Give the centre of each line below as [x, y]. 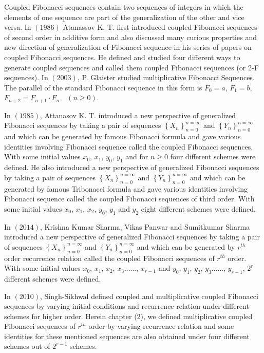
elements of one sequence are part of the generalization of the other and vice [124, 17]
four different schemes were [213, 156]
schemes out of [27, 346]
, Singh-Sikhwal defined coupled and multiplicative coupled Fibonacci [149, 296]
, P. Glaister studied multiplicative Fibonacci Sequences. [166, 77]
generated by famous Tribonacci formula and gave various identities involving [126, 188]
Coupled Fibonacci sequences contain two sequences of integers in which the [124, 7]
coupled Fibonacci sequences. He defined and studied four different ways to [122, 57]
